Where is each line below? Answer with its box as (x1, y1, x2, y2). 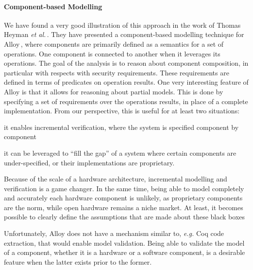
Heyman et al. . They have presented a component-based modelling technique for (4, 29, 244, 39)
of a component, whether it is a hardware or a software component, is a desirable (4, 247, 245, 257)
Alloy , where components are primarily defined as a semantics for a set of (4, 38, 224, 49)
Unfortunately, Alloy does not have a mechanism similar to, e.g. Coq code (4, 228, 224, 238)
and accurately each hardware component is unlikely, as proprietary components (4, 193, 243, 203)
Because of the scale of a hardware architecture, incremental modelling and (4, 174, 227, 184)
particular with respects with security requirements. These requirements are (4, 67, 229, 77)
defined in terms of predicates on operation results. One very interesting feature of (4, 77, 249, 87)
